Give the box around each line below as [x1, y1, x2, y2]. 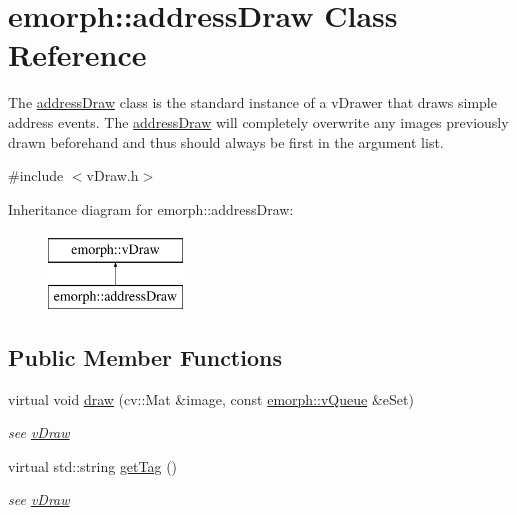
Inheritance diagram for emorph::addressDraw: [8, 198, 294, 219]
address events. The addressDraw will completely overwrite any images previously [8, 111, 509, 132]
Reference [8, 34, 147, 75]
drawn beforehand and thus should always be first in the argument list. [8, 131, 444, 152]
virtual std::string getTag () [8, 455, 178, 476]
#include [8, 165, 64, 186]
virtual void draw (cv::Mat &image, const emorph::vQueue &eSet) [8, 388, 414, 409]
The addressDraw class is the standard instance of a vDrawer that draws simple [8, 92, 497, 113]
